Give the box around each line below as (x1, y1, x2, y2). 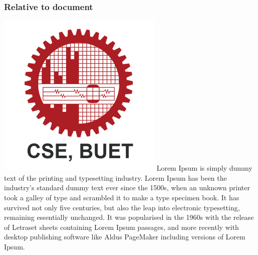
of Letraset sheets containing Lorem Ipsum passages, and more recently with (4, 221, 239, 232)
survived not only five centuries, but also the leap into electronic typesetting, (4, 202, 240, 212)
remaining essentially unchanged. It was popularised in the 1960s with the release (4, 212, 254, 222)
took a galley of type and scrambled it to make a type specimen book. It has (4, 192, 239, 202)
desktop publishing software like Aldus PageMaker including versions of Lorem (4, 231, 245, 242)
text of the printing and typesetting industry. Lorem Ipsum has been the (4, 172, 227, 183)
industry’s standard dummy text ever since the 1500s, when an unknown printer (4, 182, 250, 193)
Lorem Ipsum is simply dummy (156, 163, 252, 173)
